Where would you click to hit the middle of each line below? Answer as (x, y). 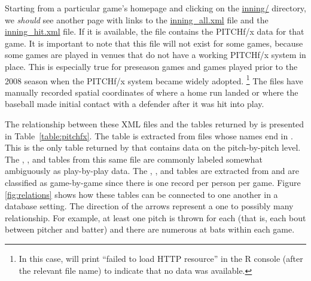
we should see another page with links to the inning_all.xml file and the (137, 19)
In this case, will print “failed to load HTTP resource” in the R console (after (161, 258)
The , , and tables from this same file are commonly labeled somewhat (134, 159)
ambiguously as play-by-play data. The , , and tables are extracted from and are (152, 171)
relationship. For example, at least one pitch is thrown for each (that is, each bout (155, 217)
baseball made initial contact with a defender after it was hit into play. (135, 104)
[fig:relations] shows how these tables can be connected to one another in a (141, 194)
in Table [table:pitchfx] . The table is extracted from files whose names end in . (149, 135)
